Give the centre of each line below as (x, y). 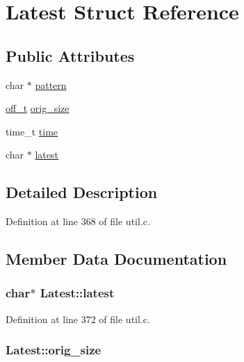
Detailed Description (82, 192)
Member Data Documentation (116, 259)
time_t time (32, 131)
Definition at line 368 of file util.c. (78, 221)
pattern (51, 84)
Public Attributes (70, 55)
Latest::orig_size (54, 350)
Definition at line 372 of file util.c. (78, 319)
